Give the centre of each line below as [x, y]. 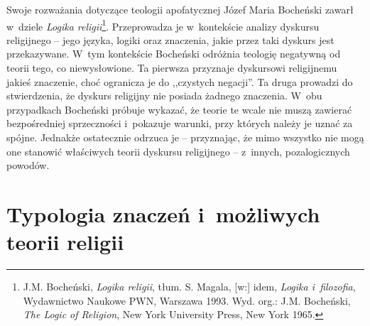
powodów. [28, 165]
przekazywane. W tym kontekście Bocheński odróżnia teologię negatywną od [174, 54]
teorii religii [65, 242]
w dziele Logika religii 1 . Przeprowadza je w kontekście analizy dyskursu [163, 25]
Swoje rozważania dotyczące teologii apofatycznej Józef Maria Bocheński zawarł [180, 9]
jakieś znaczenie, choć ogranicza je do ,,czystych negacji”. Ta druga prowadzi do [180, 81]
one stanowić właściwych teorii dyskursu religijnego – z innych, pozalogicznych [178, 151]
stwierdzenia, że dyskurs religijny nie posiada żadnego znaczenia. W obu [164, 96]
